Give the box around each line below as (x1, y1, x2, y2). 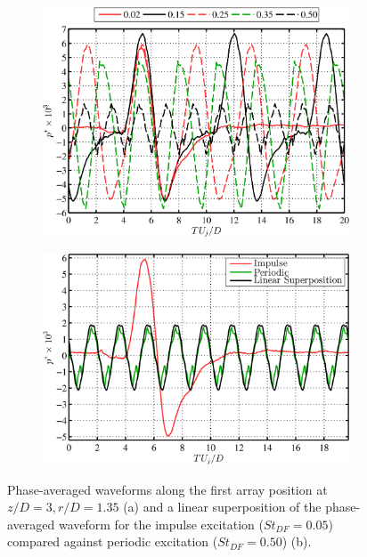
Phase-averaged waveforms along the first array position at (7, 480, 328, 498)
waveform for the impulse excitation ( (58, 514, 264, 533)
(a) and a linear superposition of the (123, 497, 322, 516)
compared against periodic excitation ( (7, 532, 218, 551)
